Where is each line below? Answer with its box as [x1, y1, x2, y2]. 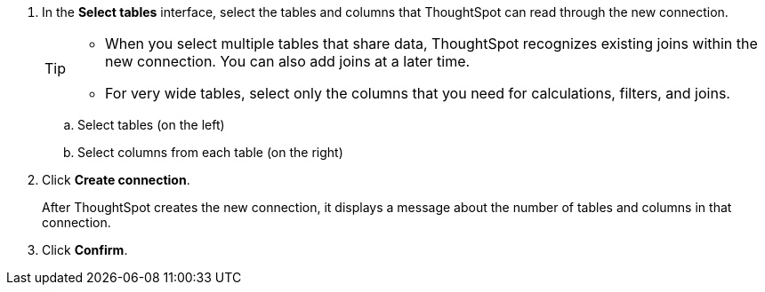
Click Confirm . [42, 242, 128, 257]
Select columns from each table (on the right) [77, 145, 343, 160]
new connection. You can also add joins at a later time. [105, 52, 471, 70]
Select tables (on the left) [77, 117, 225, 132]
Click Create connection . [42, 172, 190, 187]
